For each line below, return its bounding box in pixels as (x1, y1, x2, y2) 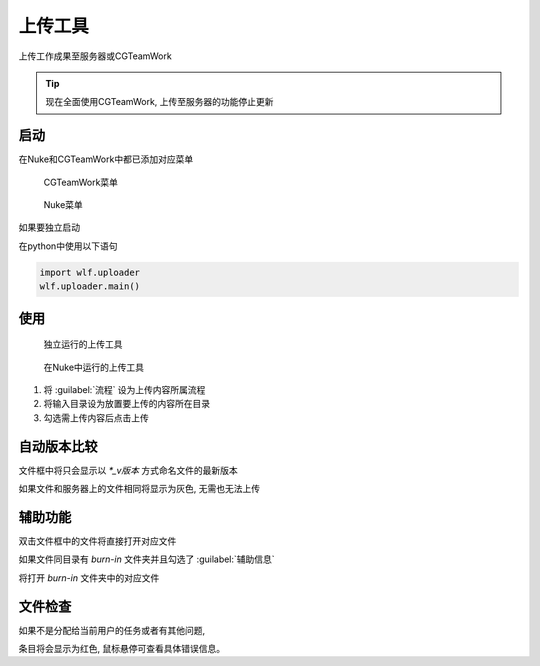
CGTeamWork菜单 (43, 176, 119, 188)
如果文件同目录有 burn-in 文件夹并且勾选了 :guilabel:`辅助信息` (18, 553, 275, 565)
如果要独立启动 (18, 221, 80, 234)
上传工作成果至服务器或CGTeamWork (18, 50, 172, 62)
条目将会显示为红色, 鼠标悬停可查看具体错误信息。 (18, 643, 225, 655)
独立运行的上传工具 (43, 338, 123, 350)
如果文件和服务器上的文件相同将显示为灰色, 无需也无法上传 (18, 483, 260, 495)
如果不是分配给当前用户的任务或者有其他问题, (18, 624, 206, 636)
